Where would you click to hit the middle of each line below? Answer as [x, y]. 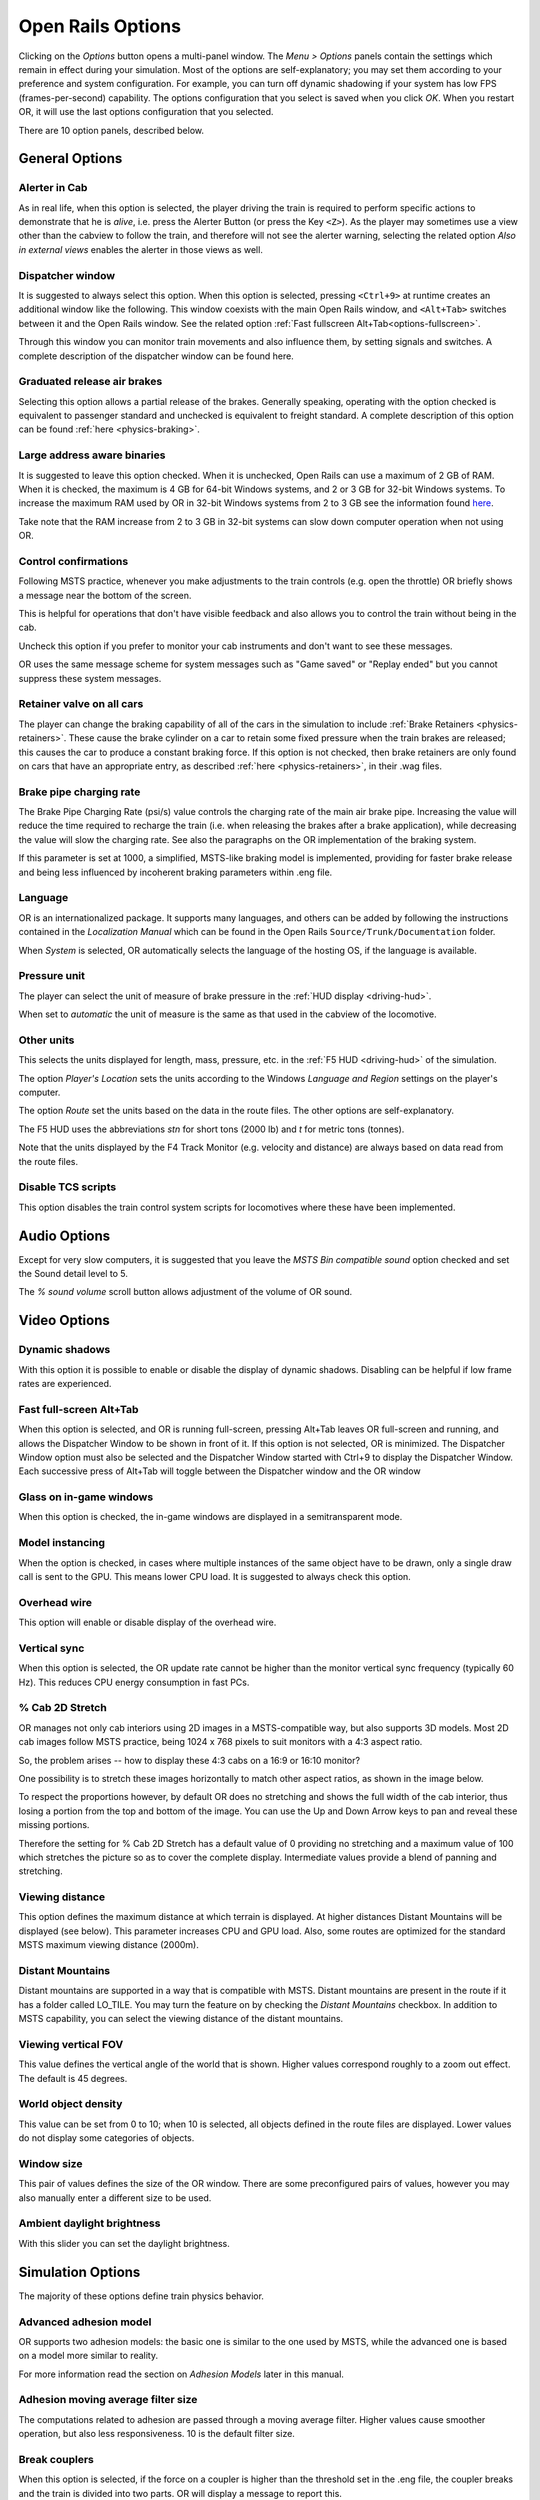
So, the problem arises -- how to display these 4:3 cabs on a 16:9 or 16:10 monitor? [189, 1760]
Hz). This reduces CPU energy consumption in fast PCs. [134, 1682]
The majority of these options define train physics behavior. [141, 2296]
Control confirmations [73, 561]
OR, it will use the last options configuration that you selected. [146, 112]
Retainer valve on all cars [81, 704]
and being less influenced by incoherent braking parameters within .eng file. [175, 872]
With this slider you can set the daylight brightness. [124, 2243]
